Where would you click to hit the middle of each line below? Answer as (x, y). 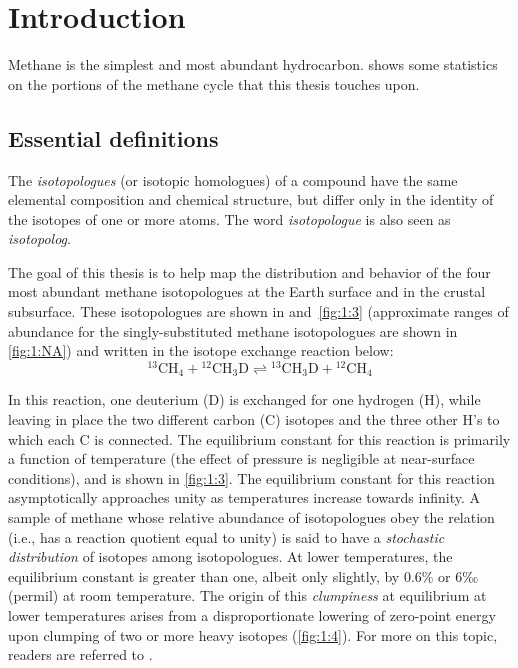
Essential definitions (113, 137)
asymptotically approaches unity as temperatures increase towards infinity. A (244, 497)
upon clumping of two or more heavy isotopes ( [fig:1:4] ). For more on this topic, (253, 634)
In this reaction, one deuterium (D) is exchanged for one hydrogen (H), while (244, 399)
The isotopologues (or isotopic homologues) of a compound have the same (233, 179)
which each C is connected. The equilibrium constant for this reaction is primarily (259, 438)
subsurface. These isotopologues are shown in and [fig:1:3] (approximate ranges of (258, 311)
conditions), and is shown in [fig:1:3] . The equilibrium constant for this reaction (251, 477)
